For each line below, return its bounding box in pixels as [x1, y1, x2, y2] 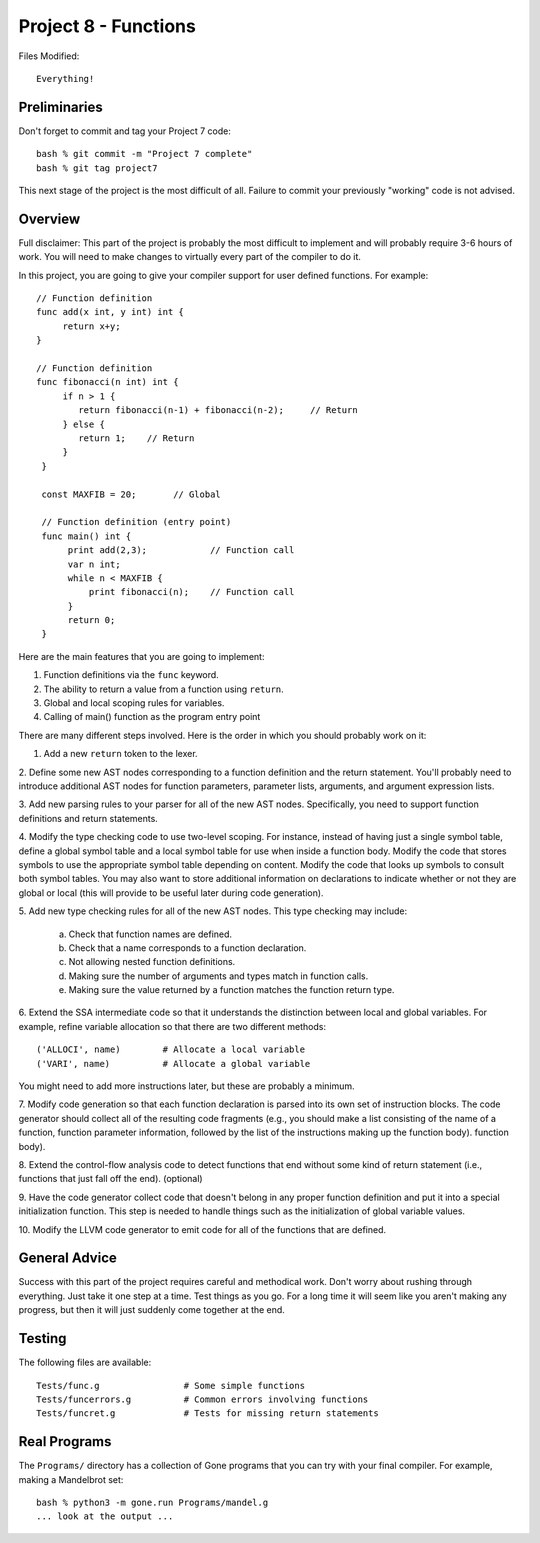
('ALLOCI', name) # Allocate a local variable [36, 1044, 305, 1055]
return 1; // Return [78, 433, 195, 444]
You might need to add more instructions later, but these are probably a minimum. [18, 1080, 355, 1092]
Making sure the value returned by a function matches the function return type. [68, 984, 395, 996]
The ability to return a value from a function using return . [43, 683, 284, 695]
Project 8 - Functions [18, 15, 197, 37]
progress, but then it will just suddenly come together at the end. [18, 1304, 285, 1316]
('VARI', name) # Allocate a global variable [36, 1058, 311, 1069]
